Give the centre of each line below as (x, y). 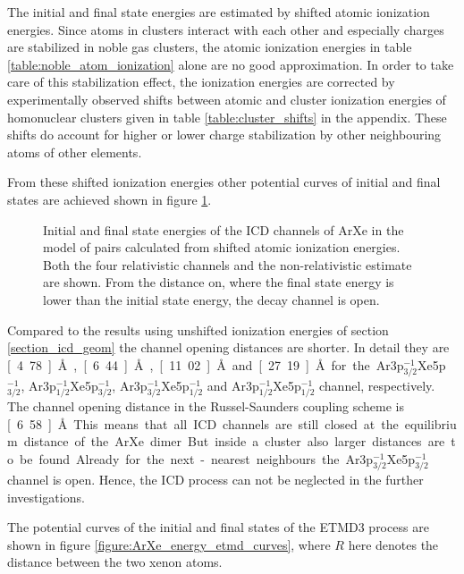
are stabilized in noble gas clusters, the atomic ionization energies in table (210, 47)
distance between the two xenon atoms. (115, 562)
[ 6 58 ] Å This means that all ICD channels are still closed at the (203, 423)
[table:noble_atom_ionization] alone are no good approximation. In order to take (231, 64)
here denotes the (393, 544)
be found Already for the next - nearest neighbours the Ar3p (196, 458)
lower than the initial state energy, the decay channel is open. (211, 299)
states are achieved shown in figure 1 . (110, 199)
